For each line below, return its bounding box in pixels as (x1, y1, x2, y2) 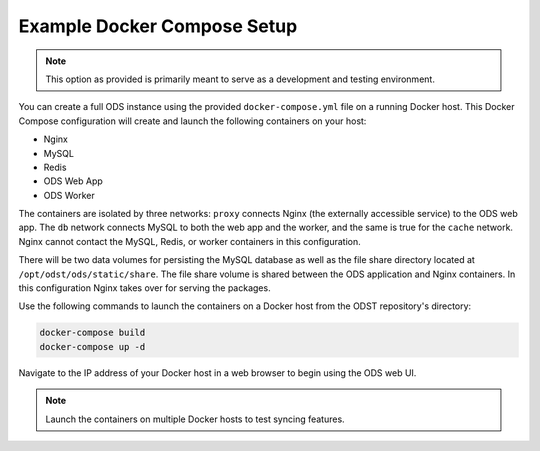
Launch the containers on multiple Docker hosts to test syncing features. (45, 413, 345, 425)
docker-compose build (39, 327, 146, 339)
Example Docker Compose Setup (18, 15, 298, 37)
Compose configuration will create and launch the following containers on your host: (18, 115, 367, 127)
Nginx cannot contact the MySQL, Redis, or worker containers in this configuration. (18, 235, 362, 247)
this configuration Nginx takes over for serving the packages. (18, 282, 271, 294)
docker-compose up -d (39, 341, 146, 352)
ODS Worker (43, 189, 95, 201)
